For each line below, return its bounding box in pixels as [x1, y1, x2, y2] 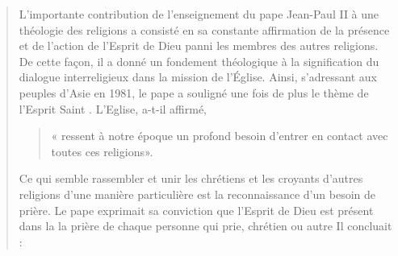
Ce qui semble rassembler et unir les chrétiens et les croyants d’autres [19, 170, 363, 187]
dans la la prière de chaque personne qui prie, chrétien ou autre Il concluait [19, 217, 392, 234]
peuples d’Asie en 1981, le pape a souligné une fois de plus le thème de [19, 84, 369, 101]
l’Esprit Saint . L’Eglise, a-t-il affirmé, [19, 100, 207, 117]
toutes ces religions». [51, 142, 153, 159]
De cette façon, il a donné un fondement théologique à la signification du [19, 52, 379, 69]
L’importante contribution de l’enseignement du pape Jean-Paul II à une [19, 6, 379, 22]
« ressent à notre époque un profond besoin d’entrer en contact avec [51, 127, 388, 144]
